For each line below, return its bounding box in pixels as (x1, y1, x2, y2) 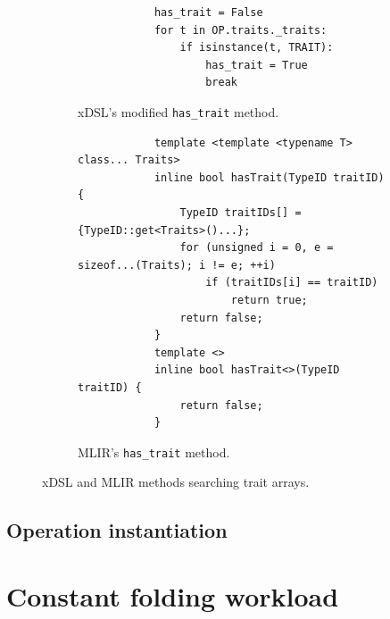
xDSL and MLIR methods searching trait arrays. (42, 473, 310, 491)
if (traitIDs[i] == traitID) (205, 276, 378, 289)
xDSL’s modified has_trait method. (78, 102, 279, 121)
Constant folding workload (6, 577, 339, 614)
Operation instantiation (6, 516, 228, 544)
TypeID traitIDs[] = (179, 206, 302, 219)
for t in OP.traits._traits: (154, 23, 328, 37)
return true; (230, 293, 308, 306)
